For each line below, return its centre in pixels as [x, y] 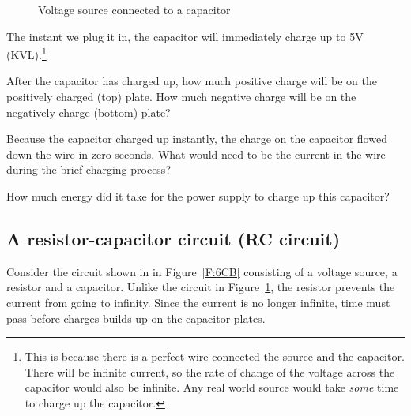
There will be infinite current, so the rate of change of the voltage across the [210, 371]
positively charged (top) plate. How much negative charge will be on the [181, 97]
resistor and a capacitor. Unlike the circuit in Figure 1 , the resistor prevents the [201, 287]
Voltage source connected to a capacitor [134, 9]
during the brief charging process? [89, 169]
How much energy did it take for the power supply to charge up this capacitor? [198, 196]
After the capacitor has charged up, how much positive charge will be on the [192, 81]
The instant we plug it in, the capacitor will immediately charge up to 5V [185, 36]
